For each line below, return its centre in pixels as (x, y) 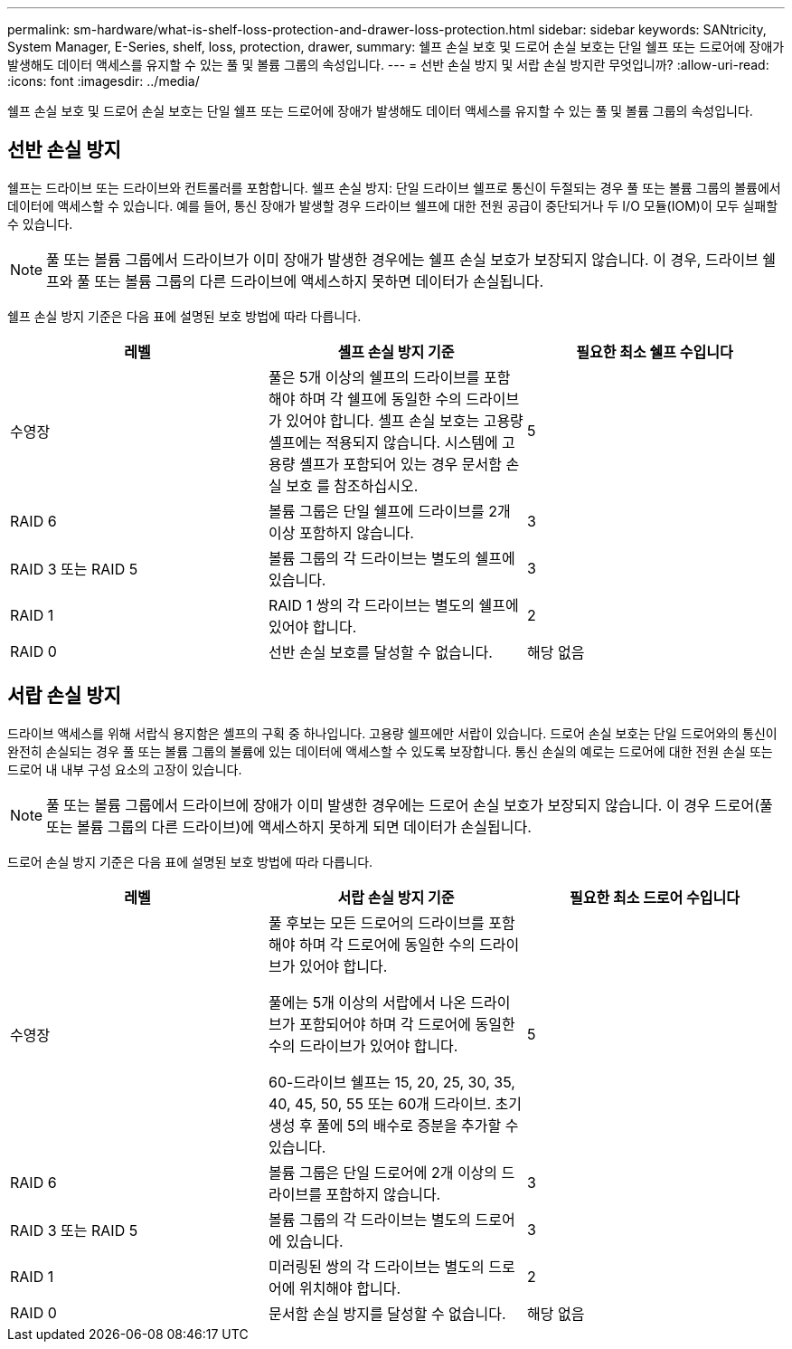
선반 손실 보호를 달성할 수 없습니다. (380, 652)
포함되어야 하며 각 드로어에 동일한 (407, 1024)
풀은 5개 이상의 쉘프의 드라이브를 (374, 377)
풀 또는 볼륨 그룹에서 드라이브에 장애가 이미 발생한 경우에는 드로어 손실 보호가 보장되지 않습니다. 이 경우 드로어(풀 (410, 805)
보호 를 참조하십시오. (352, 485)
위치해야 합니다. (350, 1288)
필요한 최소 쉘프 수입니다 (655, 351)
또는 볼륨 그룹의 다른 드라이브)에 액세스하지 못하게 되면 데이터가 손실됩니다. (289, 826)
